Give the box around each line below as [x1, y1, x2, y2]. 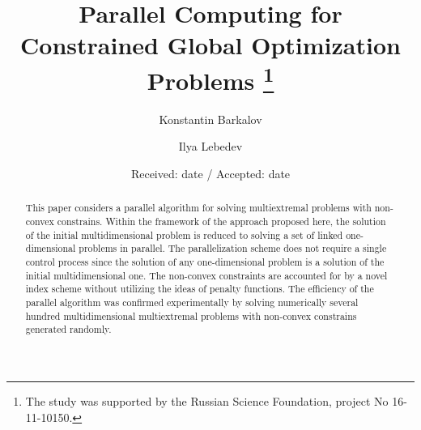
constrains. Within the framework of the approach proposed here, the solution [57, 215, 386, 228]
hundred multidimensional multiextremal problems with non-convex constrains [25, 309, 357, 322]
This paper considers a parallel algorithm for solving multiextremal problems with [25, 201, 372, 215]
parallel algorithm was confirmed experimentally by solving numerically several [25, 296, 359, 309]
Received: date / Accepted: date [130, 165, 291, 182]
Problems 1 [147, 60, 274, 96]
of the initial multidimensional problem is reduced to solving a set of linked [25, 228, 343, 241]
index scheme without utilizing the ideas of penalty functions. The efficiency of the [25, 282, 374, 296]
